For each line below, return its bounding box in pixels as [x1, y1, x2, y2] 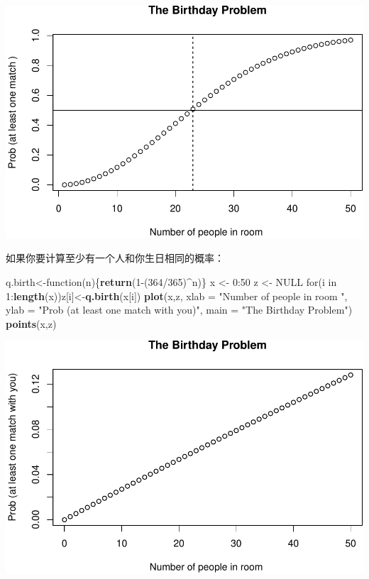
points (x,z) [6, 316, 57, 331]
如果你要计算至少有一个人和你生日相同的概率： [6, 250, 224, 265]
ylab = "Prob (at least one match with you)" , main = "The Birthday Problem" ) [6, 302, 353, 317]
